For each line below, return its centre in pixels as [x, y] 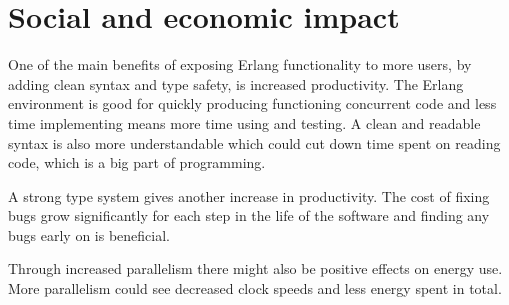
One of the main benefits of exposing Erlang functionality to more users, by [240, 64]
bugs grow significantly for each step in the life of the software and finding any [249, 215]
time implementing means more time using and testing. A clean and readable [244, 122]
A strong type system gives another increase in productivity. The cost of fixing [249, 195]
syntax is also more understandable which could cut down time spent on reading [254, 142]
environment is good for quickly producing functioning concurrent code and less [252, 103]
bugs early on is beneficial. [89, 234]
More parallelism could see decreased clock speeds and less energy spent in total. [255, 288]
